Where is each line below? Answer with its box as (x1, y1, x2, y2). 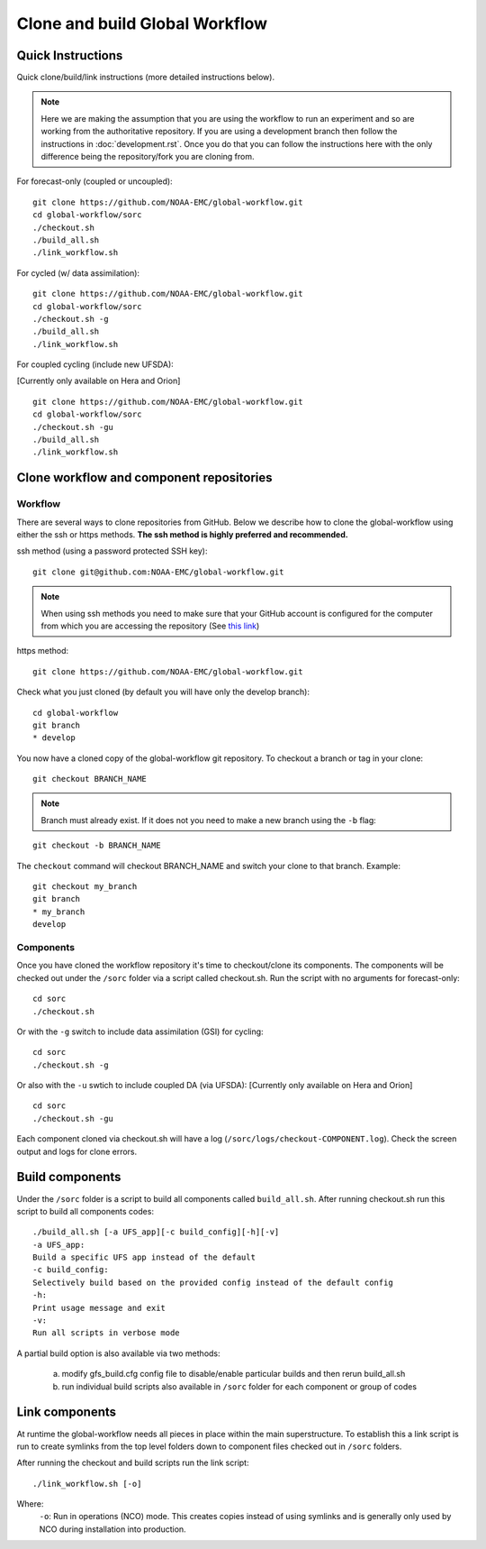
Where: (16, 1499, 44, 1509)
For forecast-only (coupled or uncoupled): (16, 176, 173, 187)
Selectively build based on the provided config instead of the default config (32, 1277, 393, 1288)
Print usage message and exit (32, 1303, 166, 1313)
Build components (16, 1169, 121, 1185)
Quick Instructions (16, 48, 123, 63)
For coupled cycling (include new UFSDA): (16, 359, 175, 370)
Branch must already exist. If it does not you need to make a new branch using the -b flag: (40, 814, 377, 825)
